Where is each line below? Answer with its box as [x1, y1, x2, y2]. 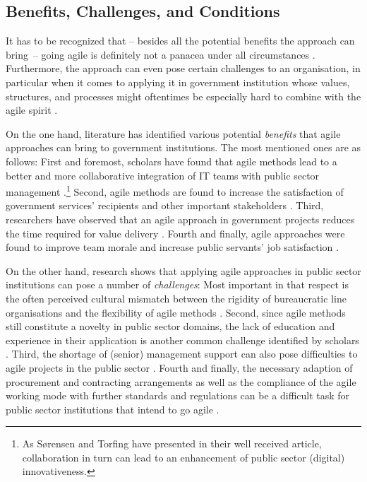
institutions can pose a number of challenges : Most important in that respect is [6, 277, 349, 292]
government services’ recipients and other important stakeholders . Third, [6, 198, 324, 213]
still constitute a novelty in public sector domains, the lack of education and [6, 319, 335, 334]
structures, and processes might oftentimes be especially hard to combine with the [6, 88, 361, 103]
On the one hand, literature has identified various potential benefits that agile [6, 126, 341, 141]
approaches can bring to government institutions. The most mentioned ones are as [6, 140, 361, 155]
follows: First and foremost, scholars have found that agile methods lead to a [6, 153, 337, 168]
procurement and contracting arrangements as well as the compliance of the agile [6, 374, 356, 389]
